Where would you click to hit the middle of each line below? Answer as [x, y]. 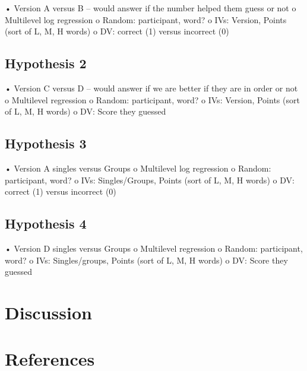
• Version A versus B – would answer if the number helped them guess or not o [151, 8]
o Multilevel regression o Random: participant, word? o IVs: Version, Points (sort [152, 99]
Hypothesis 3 [46, 143]
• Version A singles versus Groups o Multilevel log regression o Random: [138, 168]
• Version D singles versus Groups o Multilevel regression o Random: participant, [154, 248]
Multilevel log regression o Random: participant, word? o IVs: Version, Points [146, 19]
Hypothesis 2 [46, 63]
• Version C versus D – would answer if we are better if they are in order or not [151, 88]
